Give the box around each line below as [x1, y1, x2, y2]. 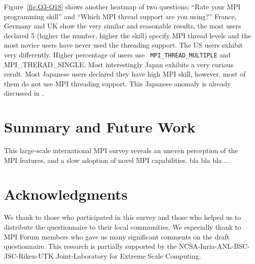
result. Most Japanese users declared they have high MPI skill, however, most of [4, 69, 246, 79]
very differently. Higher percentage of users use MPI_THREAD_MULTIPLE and [4, 49, 231, 59]
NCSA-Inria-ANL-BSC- [179, 241, 250, 251]
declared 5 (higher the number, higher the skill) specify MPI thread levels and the [4, 30, 251, 40]
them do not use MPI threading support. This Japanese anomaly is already [4, 78, 231, 88]
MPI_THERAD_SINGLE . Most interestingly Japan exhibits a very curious [4, 59, 234, 69]
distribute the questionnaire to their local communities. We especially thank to [4, 222, 241, 232]
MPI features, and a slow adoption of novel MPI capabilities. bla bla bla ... [4, 155, 230, 165]
